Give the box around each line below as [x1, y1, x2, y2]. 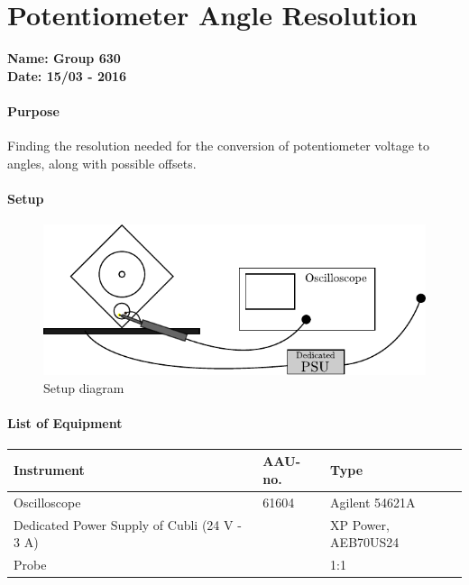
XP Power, [330, 515, 390, 534]
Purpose [7, 101, 60, 120]
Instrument [14, 461, 85, 480]
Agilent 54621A [330, 492, 416, 511]
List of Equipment [7, 413, 123, 432]
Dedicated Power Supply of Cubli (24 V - [14, 515, 242, 534]
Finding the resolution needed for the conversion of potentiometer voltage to [7, 136, 429, 155]
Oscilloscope [14, 492, 81, 511]
